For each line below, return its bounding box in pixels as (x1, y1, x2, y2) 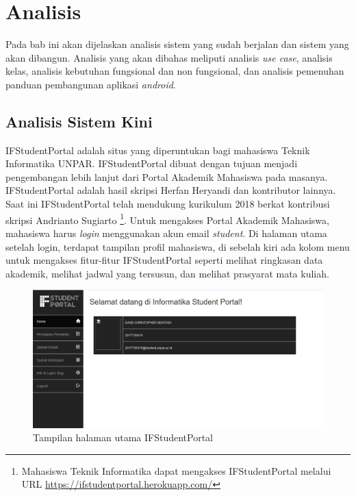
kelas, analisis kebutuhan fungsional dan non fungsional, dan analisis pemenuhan (5, 64, 344, 78)
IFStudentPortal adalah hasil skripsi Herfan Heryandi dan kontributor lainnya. (5, 183, 336, 197)
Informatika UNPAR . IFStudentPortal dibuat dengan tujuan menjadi (5, 156, 298, 171)
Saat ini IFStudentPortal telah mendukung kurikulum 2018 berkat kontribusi (5, 197, 330, 211)
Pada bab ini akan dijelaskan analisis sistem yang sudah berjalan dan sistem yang (5, 37, 349, 51)
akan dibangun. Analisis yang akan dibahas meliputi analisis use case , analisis (5, 50, 333, 64)
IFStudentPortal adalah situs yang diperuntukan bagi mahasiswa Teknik (5, 142, 310, 157)
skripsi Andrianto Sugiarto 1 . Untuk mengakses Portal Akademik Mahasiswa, (5, 210, 329, 227)
